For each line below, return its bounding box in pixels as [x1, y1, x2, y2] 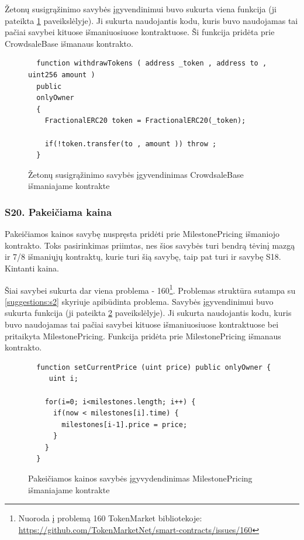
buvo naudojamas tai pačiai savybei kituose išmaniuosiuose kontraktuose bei [5, 318, 279, 330]
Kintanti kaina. [5, 262, 59, 274]
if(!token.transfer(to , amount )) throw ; [44, 139, 217, 148]
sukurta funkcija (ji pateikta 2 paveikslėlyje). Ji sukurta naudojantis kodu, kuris [5, 307, 292, 319]
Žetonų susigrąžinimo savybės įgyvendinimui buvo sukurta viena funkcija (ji [5, 3, 277, 15]
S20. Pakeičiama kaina [5, 204, 112, 219]
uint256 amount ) [28, 70, 95, 79]
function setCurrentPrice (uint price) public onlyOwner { [36, 363, 271, 372]
